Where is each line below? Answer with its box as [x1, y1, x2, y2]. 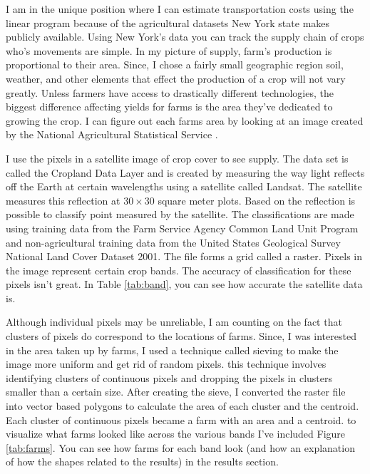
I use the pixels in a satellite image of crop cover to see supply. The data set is [6, 150, 349, 165]
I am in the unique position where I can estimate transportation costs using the [6, 1, 354, 16]
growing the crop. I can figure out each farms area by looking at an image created [6, 113, 364, 128]
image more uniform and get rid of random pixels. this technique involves [6, 356, 327, 371]
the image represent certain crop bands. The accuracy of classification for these [6, 262, 351, 277]
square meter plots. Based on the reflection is [158, 192, 356, 207]
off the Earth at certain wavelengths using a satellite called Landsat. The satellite [6, 179, 362, 194]
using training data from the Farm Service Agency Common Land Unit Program [6, 220, 359, 235]
